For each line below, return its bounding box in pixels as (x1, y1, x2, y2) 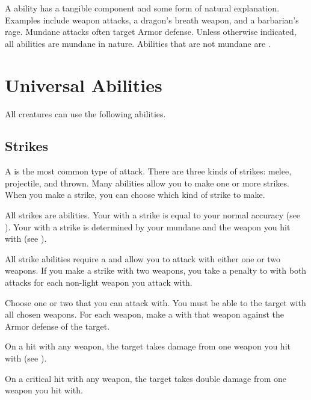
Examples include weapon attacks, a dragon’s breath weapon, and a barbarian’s (5, 13, 299, 26)
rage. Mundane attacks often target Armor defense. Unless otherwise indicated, (5, 25, 297, 38)
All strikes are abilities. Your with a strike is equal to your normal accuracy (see (5, 209, 301, 221)
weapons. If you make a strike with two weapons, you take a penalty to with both (5, 264, 307, 277)
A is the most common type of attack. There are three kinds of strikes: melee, (5, 165, 292, 177)
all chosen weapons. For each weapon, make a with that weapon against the (5, 308, 284, 321)
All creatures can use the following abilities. (5, 107, 166, 120)
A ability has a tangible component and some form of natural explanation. (5, 2, 280, 14)
